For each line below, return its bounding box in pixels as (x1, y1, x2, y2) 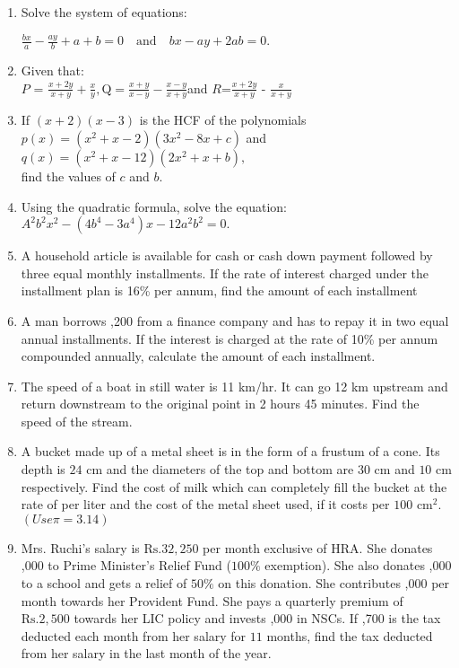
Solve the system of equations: (21, 3, 187, 21)
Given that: (21, 60, 84, 79)
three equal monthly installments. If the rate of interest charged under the (21, 263, 429, 282)
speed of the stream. (21, 411, 133, 430)
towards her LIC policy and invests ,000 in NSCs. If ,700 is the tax (74, 609, 441, 628)
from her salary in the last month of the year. (21, 644, 272, 663)
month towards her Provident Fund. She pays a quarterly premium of (21, 591, 403, 610)
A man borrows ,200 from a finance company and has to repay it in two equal (21, 311, 449, 330)
